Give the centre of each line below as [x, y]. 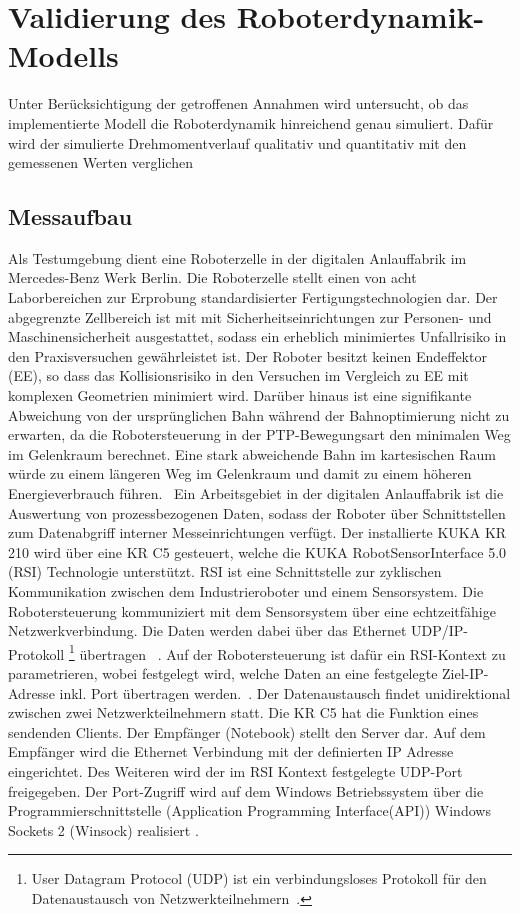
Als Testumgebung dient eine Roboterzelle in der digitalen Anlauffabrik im [237, 257]
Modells [63, 55]
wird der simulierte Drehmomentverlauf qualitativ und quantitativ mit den [237, 142]
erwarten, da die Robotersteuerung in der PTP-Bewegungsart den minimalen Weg [259, 434]
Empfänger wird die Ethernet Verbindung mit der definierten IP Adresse [231, 751]
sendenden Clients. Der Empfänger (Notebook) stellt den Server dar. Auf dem [247, 731]
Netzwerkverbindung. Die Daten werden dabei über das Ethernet [207, 630]
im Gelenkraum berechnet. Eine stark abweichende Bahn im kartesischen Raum [252, 453]
